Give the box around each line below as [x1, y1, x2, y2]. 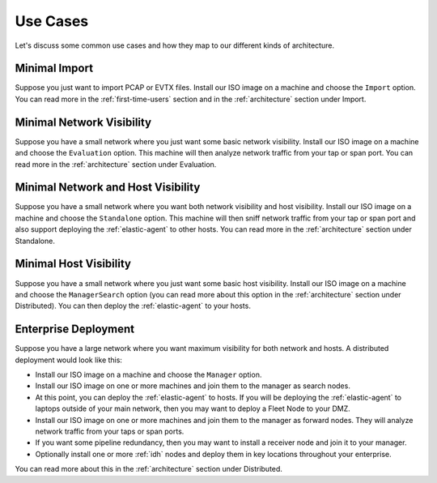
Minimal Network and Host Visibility [15, 181, 201, 194]
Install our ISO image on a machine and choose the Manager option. [35, 370, 262, 379]
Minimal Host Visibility [15, 257, 131, 271]
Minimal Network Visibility [15, 115, 152, 129]
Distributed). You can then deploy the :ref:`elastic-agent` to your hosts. [15, 301, 251, 311]
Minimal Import [15, 62, 93, 75]
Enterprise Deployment [15, 323, 135, 336]
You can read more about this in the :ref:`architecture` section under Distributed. [15, 464, 283, 474]
